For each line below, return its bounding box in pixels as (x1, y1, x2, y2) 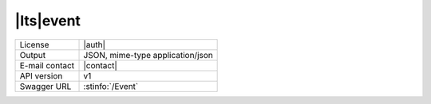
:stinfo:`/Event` (83, 80, 139, 91)
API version (19, 70, 63, 81)
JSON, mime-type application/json (83, 49, 213, 60)
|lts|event (14, 12, 81, 29)
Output (19, 49, 46, 60)
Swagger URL (19, 80, 72, 91)
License (19, 39, 49, 50)
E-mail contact (19, 60, 75, 71)
